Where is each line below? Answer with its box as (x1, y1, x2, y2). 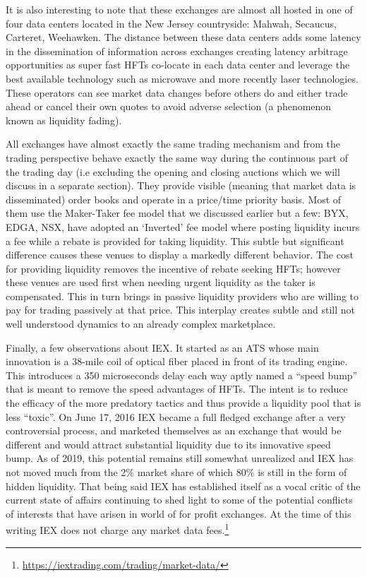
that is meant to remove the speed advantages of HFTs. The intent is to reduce (6, 381, 348, 396)
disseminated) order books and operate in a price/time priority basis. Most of (6, 191, 342, 206)
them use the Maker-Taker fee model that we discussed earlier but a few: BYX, (6, 206, 349, 220)
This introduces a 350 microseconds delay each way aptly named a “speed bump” (6, 367, 358, 382)
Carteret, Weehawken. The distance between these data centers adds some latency (6, 30, 361, 44)
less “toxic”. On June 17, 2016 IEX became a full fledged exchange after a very (6, 409, 346, 424)
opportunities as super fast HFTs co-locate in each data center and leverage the (6, 57, 350, 72)
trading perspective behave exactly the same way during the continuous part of (6, 150, 348, 165)
